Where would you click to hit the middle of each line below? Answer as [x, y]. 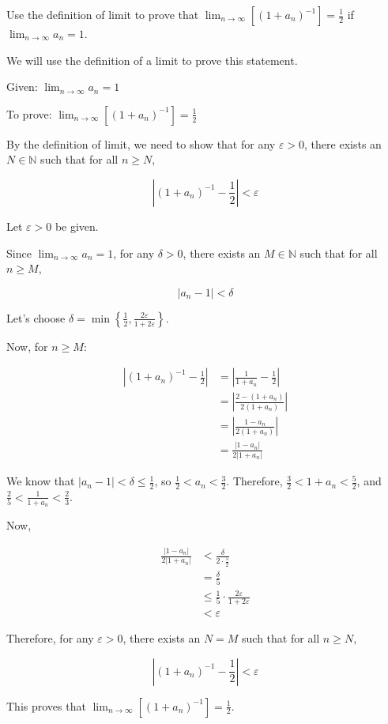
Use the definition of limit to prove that [103, 14]
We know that [41, 481]
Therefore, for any [50, 637]
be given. [77, 226]
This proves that [46, 705]
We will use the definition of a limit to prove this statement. [152, 60]
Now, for [27, 346]
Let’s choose [36, 317]
